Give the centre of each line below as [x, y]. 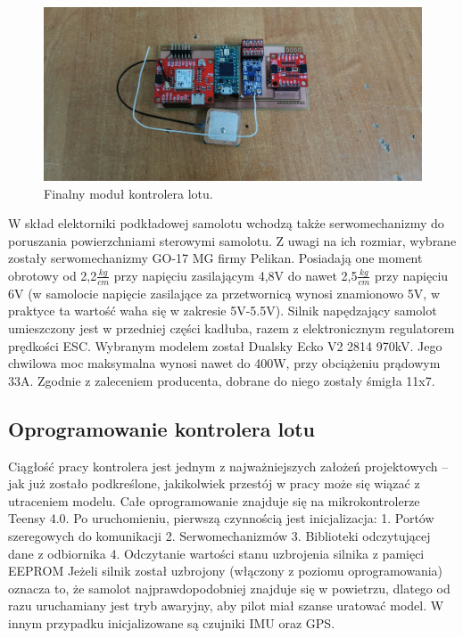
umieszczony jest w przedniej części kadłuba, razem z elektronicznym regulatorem [231, 328]
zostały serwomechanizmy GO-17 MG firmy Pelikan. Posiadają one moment [215, 258]
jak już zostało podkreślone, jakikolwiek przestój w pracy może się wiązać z [214, 483]
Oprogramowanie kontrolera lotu [162, 428]
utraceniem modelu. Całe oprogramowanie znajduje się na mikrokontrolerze [214, 500]
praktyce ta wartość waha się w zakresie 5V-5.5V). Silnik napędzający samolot [223, 311]
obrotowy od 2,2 [53, 275]
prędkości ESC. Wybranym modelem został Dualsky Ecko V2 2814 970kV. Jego [225, 345]
